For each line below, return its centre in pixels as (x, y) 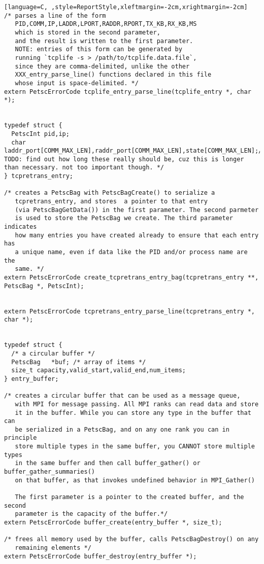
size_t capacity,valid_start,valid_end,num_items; (98, 371)
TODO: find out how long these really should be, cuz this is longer (124, 159)
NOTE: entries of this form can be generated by (98, 49)
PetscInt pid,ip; (40, 134)
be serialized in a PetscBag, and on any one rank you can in (122, 429)
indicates (21, 227)
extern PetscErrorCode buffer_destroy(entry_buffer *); (101, 556)
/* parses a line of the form (55, 15)
